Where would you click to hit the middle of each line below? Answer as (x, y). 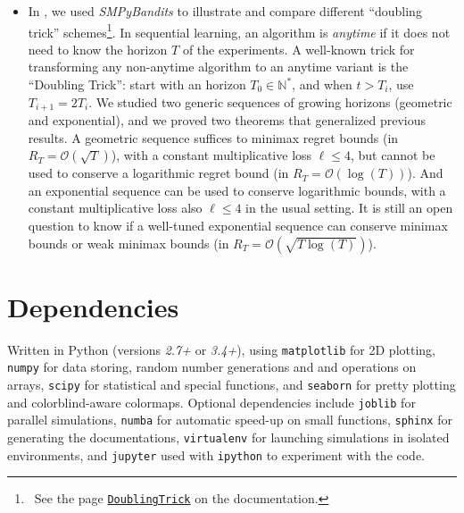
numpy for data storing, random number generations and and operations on (212, 367)
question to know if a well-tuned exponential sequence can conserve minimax (238, 226)
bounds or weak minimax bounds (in (128, 243)
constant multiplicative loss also (115, 208)
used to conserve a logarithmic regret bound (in (158, 173)
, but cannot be (393, 155)
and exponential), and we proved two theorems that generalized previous (227, 120)
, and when (322, 84)
